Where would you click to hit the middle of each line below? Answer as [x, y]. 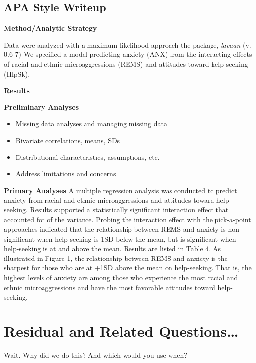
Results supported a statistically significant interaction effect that [129, 209]
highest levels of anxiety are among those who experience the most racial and [121, 278]
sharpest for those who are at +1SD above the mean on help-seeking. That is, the [128, 268]
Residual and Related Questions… [121, 331]
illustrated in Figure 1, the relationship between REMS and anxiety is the [116, 258]
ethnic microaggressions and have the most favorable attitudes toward [110, 287]
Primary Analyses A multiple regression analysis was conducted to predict [121, 190]
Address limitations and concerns [66, 174]
